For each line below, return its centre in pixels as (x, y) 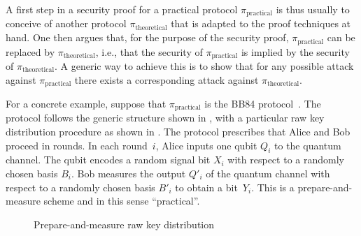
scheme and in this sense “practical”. (122, 201)
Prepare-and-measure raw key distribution (124, 224)
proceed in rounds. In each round (77, 145)
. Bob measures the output (128, 174)
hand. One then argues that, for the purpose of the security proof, (147, 37)
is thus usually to (313, 9)
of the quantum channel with (268, 174)
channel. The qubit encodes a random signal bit (108, 160)
